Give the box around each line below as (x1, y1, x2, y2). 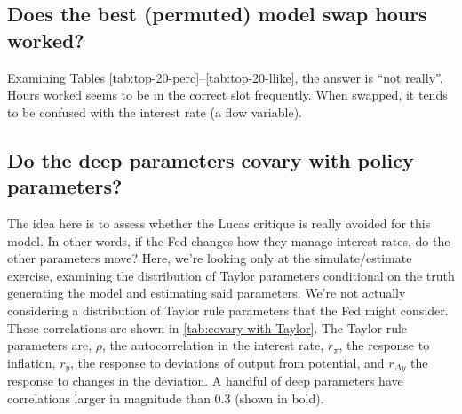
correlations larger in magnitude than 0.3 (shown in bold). (7, 388, 324, 407)
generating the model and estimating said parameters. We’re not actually (7, 283, 406, 302)
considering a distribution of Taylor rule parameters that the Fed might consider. (7, 300, 449, 319)
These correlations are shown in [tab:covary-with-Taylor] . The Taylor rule (7, 318, 408, 337)
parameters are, (7, 336, 92, 354)
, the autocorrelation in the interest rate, (102, 336, 324, 354)
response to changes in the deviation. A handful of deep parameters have (7, 371, 403, 390)
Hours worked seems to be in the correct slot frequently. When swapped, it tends (7, 85, 448, 104)
